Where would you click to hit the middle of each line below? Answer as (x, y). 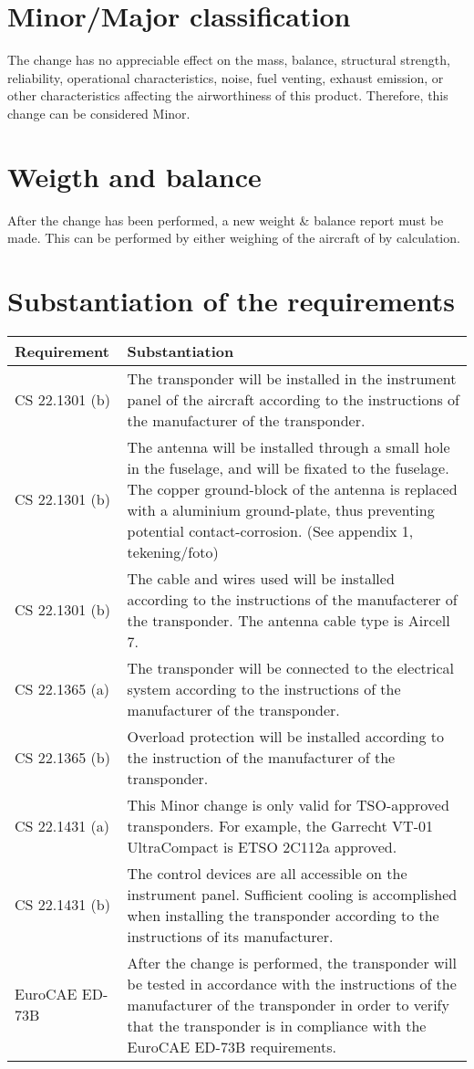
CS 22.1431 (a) (62, 825)
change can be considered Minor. (99, 113)
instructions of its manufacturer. (230, 936)
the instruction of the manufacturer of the (261, 757)
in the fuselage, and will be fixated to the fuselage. (288, 467)
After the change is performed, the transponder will (292, 962)
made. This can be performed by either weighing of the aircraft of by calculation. (234, 238)
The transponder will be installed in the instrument (292, 378)
